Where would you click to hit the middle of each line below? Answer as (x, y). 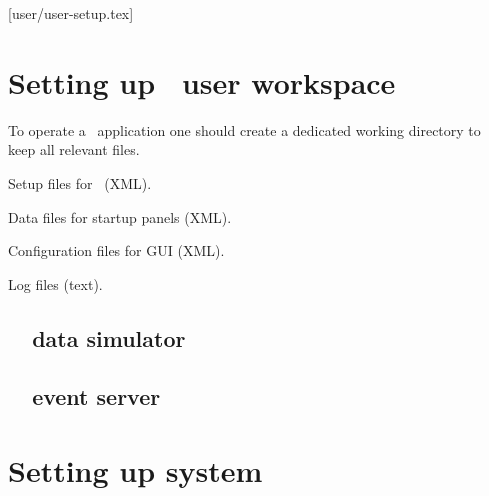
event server (96, 396)
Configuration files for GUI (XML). (116, 250)
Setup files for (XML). (80, 182)
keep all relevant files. (74, 149)
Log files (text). (55, 283)
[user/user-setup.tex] (71, 13)
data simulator (109, 337)
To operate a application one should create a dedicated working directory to (244, 129)
